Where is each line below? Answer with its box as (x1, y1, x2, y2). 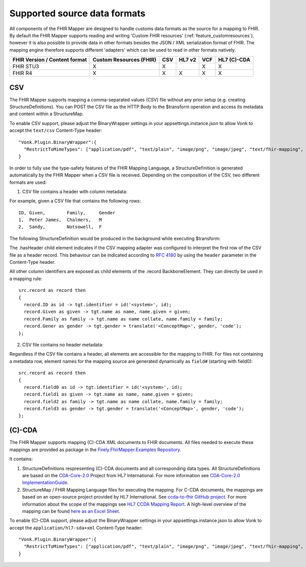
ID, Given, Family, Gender (18, 210, 116, 215)
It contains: (9, 456, 33, 462)
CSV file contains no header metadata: (22, 341, 104, 348)
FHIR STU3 (12, 63, 39, 70)
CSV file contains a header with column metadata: (22, 188, 127, 194)
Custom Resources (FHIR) (92, 56, 157, 63)
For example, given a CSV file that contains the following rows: (9, 198, 141, 204)
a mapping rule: (9, 276, 43, 282)
